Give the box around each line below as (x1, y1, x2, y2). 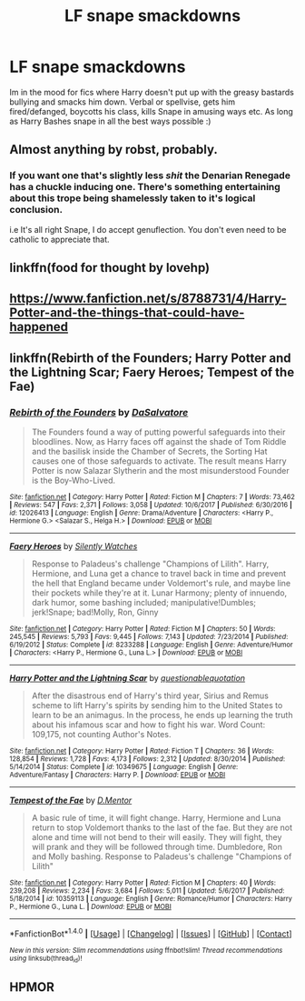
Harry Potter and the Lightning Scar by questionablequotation (9, 673, 246, 684)
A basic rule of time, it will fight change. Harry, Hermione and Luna (31, 813, 281, 824)
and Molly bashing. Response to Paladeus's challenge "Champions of (31, 851, 292, 862)
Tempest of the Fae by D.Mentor (9, 795, 133, 806)
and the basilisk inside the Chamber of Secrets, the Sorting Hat (31, 446, 268, 457)
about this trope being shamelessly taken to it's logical (9, 192, 256, 205)
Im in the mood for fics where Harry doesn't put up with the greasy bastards (9, 86, 295, 97)
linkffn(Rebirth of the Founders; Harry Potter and (9, 350, 291, 365)
